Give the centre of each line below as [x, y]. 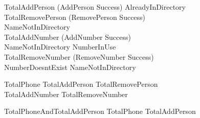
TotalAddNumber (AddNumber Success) [68, 37]
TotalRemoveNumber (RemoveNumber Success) [79, 56]
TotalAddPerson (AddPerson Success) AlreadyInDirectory [95, 7]
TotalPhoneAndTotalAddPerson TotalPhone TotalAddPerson [100, 111]
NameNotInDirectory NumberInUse [60, 47]
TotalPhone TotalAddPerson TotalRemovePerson [81, 84]
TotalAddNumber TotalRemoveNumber [66, 94]
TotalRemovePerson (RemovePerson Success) [75, 17]
